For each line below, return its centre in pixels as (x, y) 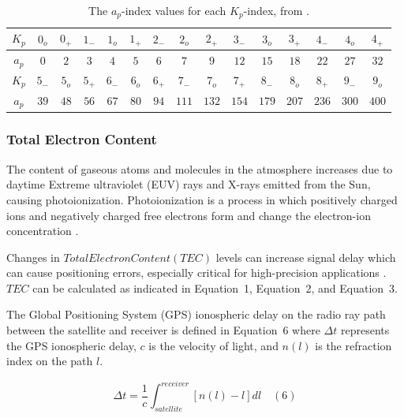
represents (365, 330)
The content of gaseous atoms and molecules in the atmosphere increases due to (200, 168)
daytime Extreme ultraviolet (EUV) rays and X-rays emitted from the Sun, (189, 184)
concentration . (43, 231)
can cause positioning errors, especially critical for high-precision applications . (196, 272)
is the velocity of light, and (213, 345)
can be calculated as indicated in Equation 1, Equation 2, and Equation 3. (215, 287)
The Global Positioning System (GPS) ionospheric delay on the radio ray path (196, 314)
